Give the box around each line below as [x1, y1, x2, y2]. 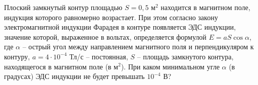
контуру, [4, 51, 30, 61]
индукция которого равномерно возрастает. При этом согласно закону [4, 12, 218, 22]
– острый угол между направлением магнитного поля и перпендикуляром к [22, 41, 254, 52]
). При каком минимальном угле [121, 61, 220, 71]
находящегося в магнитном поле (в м [4, 61, 118, 71]
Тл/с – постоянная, [69, 51, 128, 61]
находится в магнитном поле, [161, 2, 250, 12]
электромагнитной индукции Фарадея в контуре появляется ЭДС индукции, [4, 22, 236, 32]
